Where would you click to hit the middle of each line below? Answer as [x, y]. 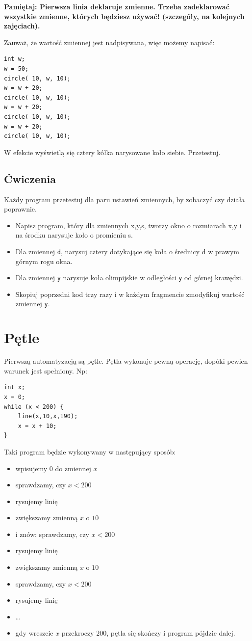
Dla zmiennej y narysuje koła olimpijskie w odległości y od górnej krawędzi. [129, 278]
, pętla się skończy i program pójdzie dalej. [171, 633]
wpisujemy [31, 468]
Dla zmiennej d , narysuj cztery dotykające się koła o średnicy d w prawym [127, 251]
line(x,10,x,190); [48, 416]
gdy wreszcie [34, 633]
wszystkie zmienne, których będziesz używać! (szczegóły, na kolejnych [124, 16]
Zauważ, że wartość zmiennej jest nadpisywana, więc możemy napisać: [109, 42]
